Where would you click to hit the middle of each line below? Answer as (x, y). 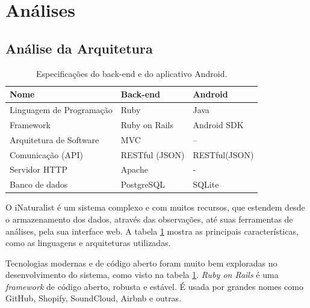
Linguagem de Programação (61, 110)
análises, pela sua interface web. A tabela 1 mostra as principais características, (152, 231)
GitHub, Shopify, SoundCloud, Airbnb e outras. (94, 298)
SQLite (206, 184)
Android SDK (218, 124)
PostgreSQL (143, 184)
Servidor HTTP (39, 169)
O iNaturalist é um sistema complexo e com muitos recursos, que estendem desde (155, 207)
